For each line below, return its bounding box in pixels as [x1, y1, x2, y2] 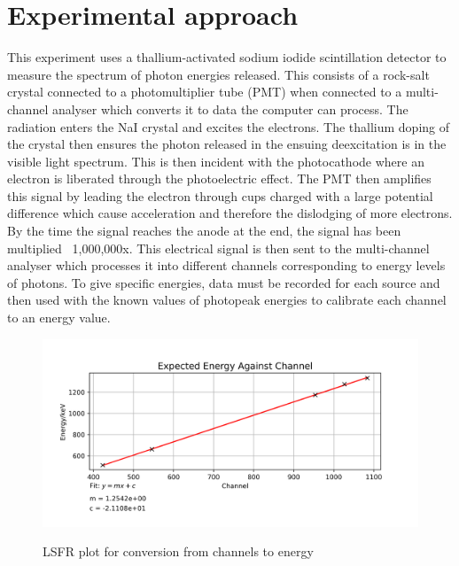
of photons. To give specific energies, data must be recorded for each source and [7, 273, 440, 291]
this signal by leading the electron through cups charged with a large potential [7, 186, 433, 205]
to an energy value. [7, 308, 111, 327]
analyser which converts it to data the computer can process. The [51, 99, 408, 118]
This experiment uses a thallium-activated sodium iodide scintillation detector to [7, 48, 447, 66]
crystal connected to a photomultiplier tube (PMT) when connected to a [7, 82, 402, 101]
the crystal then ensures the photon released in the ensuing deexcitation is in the [7, 135, 447, 153]
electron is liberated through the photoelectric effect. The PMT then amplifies [7, 169, 432, 188]
